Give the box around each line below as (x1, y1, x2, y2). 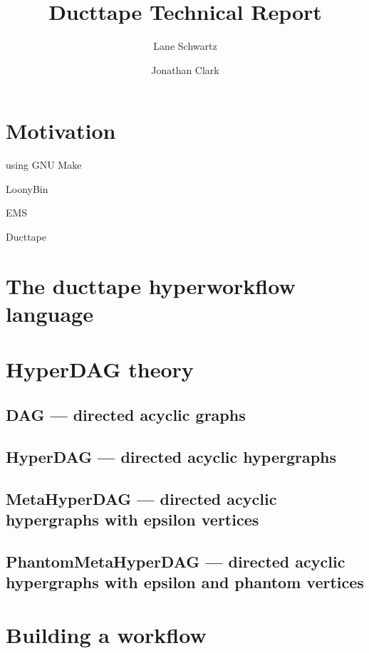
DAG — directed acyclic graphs (6, 403, 246, 425)
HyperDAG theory (6, 355, 194, 384)
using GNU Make (6, 157, 82, 172)
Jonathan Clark (151, 62, 219, 77)
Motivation (6, 116, 116, 145)
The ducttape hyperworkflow (6, 271, 296, 300)
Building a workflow (6, 620, 207, 649)
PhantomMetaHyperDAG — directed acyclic (6, 550, 345, 572)
